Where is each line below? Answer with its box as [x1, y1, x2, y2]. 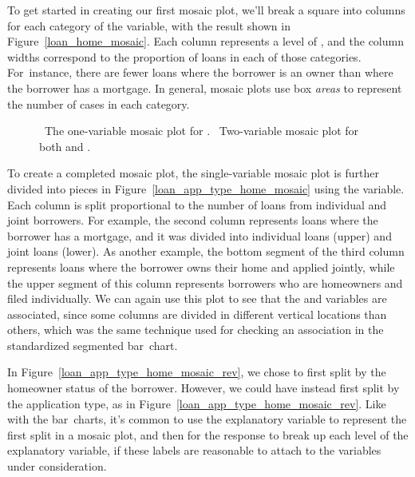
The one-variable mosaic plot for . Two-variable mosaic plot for [44, 122, 359, 139]
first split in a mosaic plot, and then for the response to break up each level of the [7, 426, 409, 443]
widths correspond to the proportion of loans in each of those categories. [7, 48, 362, 65]
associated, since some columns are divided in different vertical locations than [7, 305, 387, 322]
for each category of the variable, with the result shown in [7, 17, 290, 34]
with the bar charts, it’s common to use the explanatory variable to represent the [7, 411, 407, 427]
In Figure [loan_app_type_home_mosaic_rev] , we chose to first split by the [7, 364, 386, 380]
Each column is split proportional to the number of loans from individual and [7, 196, 387, 213]
